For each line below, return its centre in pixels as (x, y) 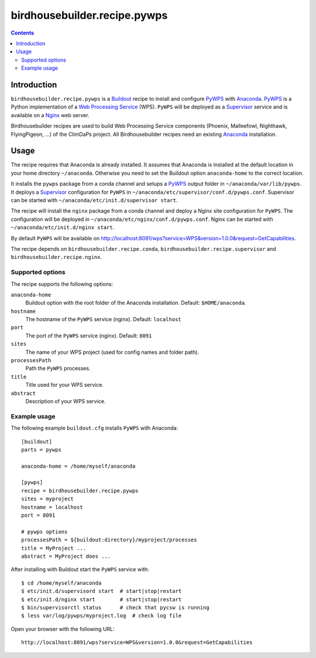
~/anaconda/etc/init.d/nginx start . (63, 227)
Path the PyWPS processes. (58, 369)
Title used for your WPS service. (64, 385)
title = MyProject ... (54, 548)
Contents (23, 33)
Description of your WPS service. (66, 401)
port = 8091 (38, 515)
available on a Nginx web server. (50, 115)
